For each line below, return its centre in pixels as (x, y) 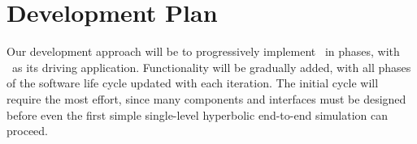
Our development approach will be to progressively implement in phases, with (203, 51)
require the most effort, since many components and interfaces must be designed (206, 98)
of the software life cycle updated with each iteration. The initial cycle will (193, 83)
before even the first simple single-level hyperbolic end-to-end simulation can (198, 114)
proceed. (27, 131)
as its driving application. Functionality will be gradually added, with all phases (211, 67)
